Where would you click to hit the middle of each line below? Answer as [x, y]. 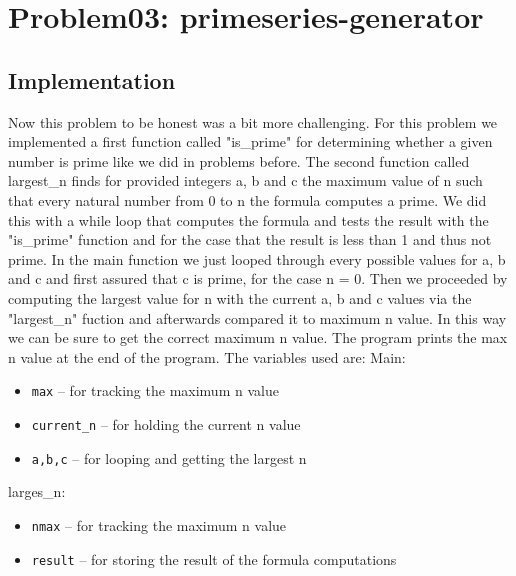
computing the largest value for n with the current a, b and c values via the [240, 297]
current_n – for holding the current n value [166, 423]
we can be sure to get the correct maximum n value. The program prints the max [258, 337]
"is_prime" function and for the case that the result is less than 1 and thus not [250, 239]
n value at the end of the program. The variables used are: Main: [207, 356]
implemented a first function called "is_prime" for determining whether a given [250, 141]
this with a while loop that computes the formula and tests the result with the [248, 219]
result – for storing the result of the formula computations [214, 558]
